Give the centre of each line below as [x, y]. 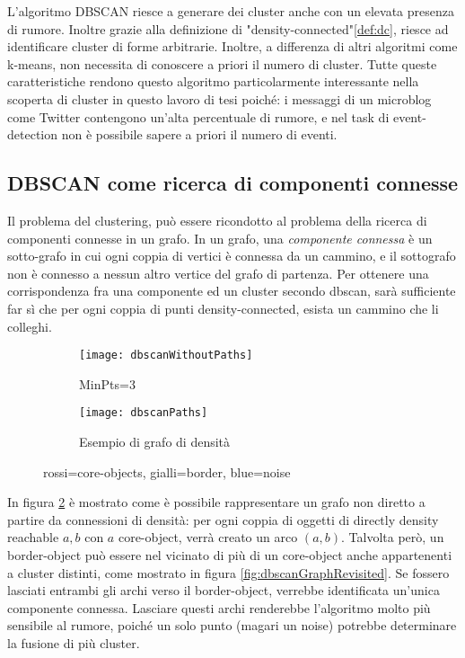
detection [32, 134]
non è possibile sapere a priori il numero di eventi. [199, 134]
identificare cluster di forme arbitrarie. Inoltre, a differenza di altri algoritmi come [232, 46]
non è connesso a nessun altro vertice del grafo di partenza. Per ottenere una [218, 273]
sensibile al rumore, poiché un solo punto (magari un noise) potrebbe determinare [232, 625]
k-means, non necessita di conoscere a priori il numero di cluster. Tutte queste [222, 63]
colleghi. [30, 326]
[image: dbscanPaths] [144, 413]
